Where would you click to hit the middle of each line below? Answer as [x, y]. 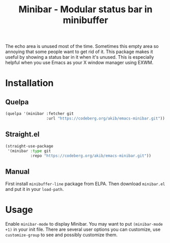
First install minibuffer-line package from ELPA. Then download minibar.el [85, 184]
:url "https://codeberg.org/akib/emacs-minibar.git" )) [106, 118]
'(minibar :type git [29, 151]
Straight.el [22, 135]
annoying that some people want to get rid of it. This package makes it [79, 52]
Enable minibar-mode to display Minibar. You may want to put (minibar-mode [84, 224]
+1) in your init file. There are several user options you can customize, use [83, 229]
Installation [30, 83]
